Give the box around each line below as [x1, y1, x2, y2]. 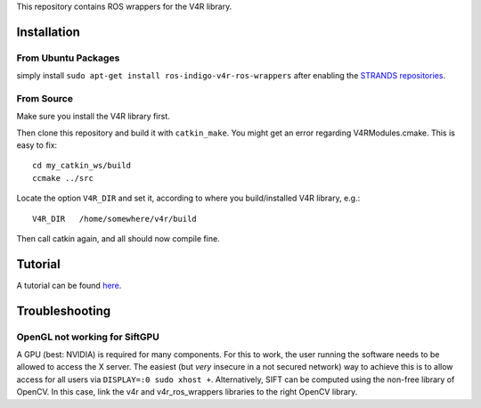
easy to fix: [16, 140, 58, 151]
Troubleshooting [16, 303, 111, 318]
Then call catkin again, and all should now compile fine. [16, 233, 220, 244]
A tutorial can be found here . [16, 280, 122, 290]
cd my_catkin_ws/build [32, 160, 132, 171]
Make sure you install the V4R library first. [16, 111, 171, 122]
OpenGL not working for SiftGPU [16, 330, 159, 343]
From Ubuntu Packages [16, 52, 120, 64]
